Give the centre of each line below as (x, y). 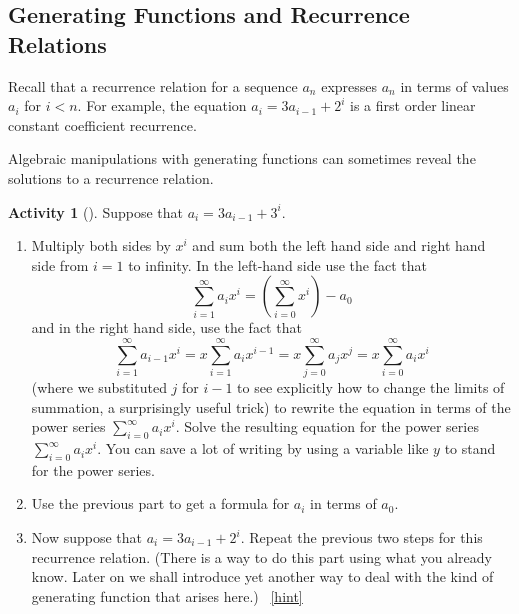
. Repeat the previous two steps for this (361, 537)
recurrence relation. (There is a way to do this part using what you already (261, 556)
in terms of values (454, 85)
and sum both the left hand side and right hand (339, 245)
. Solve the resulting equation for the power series (327, 426)
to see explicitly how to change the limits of (371, 387)
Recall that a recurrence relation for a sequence (153, 85)
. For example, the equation (162, 105)
